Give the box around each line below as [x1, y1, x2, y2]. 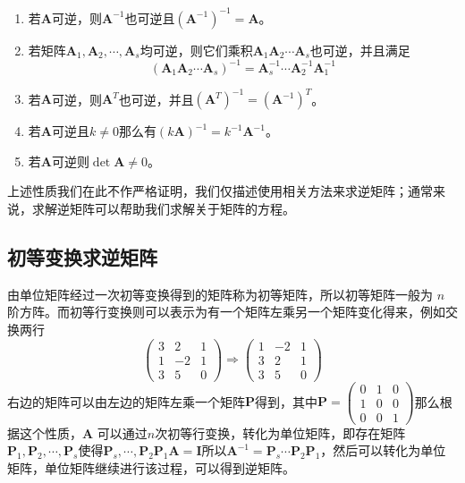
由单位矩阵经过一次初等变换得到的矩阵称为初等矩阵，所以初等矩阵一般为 [7, 284, 433, 303]
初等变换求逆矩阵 [7, 242, 157, 270]
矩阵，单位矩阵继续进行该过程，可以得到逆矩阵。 [7, 458, 295, 477]
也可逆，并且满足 [309, 40, 410, 59]
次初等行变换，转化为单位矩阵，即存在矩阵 [155, 423, 406, 442]
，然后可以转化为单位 [320, 441, 446, 460]
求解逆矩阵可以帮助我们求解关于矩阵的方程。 [31, 199, 295, 217]
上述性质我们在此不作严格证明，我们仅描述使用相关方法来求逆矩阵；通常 [7, 182, 433, 200]
